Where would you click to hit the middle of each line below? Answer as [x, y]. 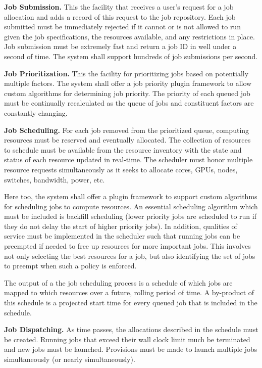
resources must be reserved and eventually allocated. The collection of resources [127, 140]
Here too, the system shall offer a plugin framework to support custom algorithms [131, 196]
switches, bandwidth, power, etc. [55, 179]
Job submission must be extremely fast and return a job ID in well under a [120, 46]
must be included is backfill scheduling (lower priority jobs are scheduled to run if [130, 216]
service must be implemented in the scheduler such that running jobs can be [122, 236]
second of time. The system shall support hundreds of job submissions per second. [131, 56]
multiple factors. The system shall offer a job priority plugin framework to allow [128, 83]
